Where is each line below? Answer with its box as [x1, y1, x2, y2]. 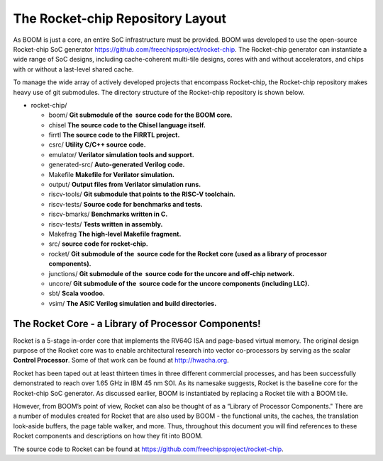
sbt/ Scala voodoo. [48, 289, 106, 297]
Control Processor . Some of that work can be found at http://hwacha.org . [13, 356, 230, 365]
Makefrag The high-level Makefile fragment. [48, 229, 182, 238]
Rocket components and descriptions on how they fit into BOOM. [13, 432, 204, 440]
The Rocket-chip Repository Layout [13, 11, 227, 26]
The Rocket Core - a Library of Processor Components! [13, 317, 262, 329]
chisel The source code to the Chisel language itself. [48, 120, 206, 129]
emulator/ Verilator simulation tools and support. [48, 150, 194, 159]
